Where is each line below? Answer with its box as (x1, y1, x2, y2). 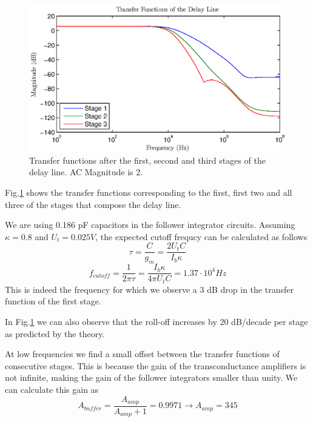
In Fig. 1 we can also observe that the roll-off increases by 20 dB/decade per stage (5, 315, 308, 327)
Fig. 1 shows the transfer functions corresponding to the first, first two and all (5, 186, 292, 198)
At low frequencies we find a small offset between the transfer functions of (5, 347, 280, 360)
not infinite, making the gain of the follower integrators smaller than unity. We (5, 371, 298, 384)
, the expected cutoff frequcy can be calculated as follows (95, 230, 308, 243)
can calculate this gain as (5, 383, 99, 395)
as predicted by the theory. (5, 327, 105, 340)
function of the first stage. (5, 295, 101, 307)
